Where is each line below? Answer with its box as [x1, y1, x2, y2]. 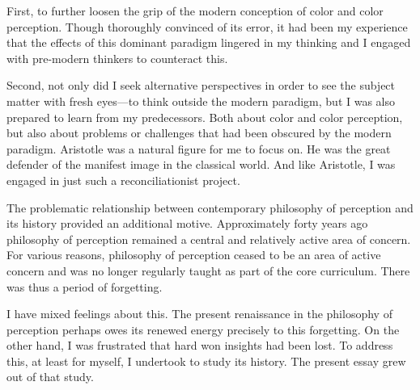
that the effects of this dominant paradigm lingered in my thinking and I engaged [6, 34, 411, 51]
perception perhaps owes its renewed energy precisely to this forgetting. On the [6, 321, 400, 338]
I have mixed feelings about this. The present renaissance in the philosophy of [6, 305, 392, 322]
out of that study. [6, 368, 94, 385]
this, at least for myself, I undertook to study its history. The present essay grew [6, 352, 406, 369]
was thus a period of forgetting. [6, 278, 163, 295]
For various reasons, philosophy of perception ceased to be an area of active [6, 246, 381, 263]
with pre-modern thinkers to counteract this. [6, 49, 228, 66]
